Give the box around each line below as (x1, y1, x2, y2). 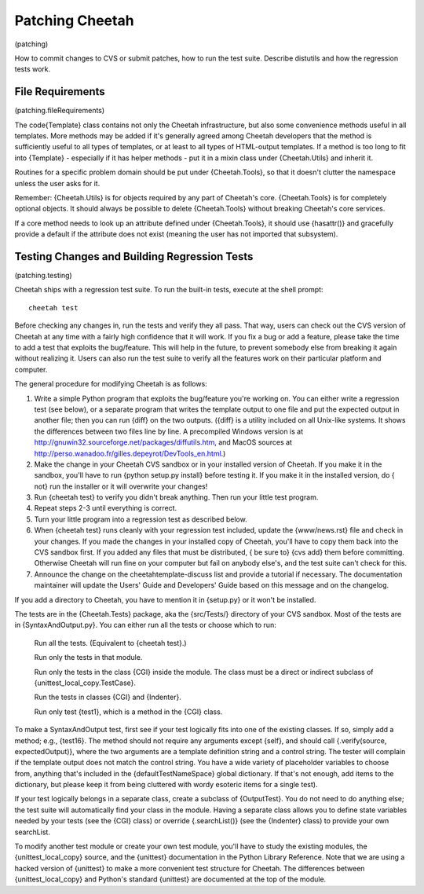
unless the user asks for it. (14, 178, 101, 188)
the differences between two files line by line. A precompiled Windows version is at (34, 427, 304, 436)
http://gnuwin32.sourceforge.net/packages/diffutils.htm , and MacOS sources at (34, 438, 292, 447)
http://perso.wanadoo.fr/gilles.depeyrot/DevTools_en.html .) (34, 449, 226, 458)
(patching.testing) (14, 271, 72, 280)
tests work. (14, 64, 51, 74)
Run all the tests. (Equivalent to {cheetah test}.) (34, 638, 188, 647)
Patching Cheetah (14, 12, 134, 29)
